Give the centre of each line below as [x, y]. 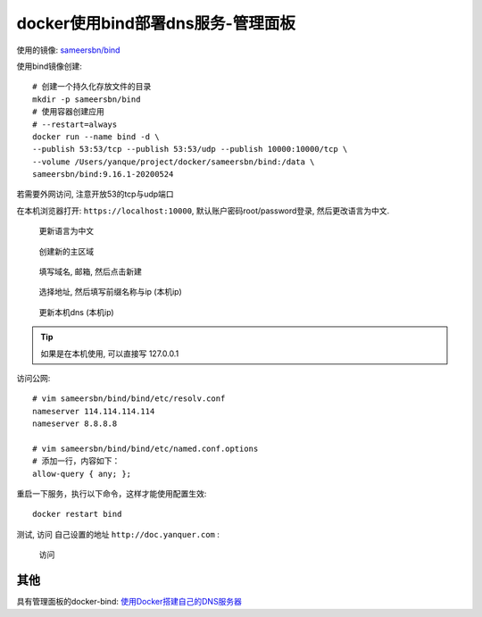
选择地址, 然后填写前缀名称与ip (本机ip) [110, 292]
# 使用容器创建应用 [68, 112]
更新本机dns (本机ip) [77, 312]
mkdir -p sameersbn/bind [87, 99]
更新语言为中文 [66, 231]
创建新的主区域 [66, 251]
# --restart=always [75, 124]
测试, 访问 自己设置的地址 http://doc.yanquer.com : [118, 534]
